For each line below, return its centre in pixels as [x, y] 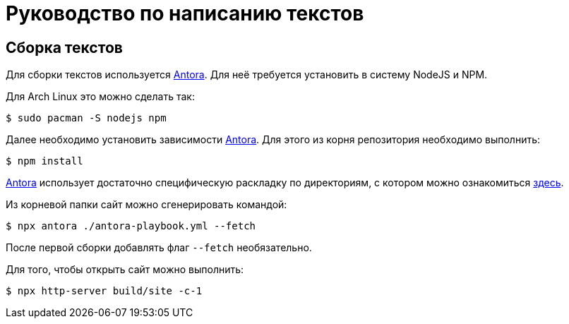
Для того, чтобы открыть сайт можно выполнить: [125, 270]
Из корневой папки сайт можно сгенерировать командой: [146, 205]
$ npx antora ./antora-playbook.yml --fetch [131, 226]
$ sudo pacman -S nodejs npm [86, 118]
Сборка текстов [64, 47]
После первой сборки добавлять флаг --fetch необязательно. [159, 248]
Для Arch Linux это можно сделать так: [100, 97]
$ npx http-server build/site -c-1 [104, 291]
